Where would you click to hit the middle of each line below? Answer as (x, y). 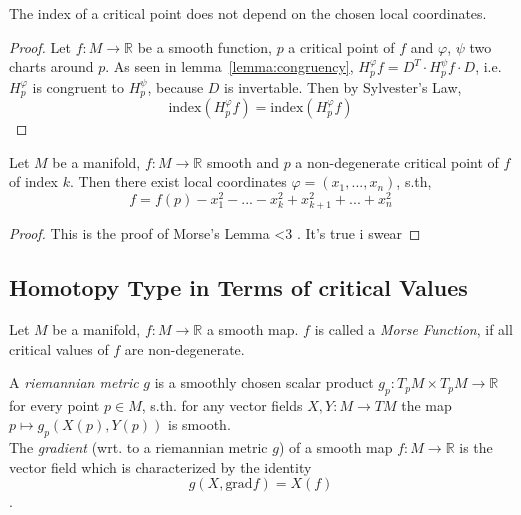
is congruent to (78, 86)
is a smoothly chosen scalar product (264, 382)
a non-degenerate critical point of (397, 161)
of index (34, 181)
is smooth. (199, 424)
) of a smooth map (335, 447)
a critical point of (341, 46)
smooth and (242, 161)
